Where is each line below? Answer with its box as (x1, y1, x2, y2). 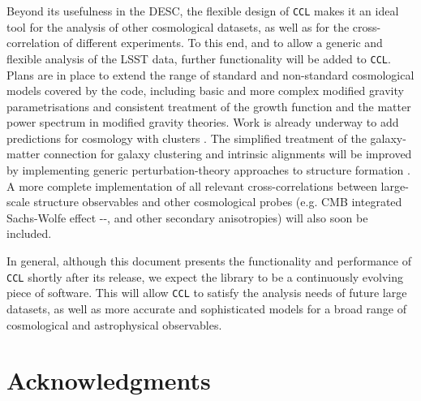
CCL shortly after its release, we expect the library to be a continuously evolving (6, 268, 404, 285)
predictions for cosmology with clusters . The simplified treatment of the (6, 129, 367, 146)
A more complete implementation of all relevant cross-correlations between (6, 177, 377, 194)
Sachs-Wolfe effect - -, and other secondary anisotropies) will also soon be (6, 209, 368, 226)
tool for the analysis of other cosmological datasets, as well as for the (6, 18, 350, 35)
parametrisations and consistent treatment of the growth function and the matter (6, 97, 411, 114)
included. (6, 225, 52, 242)
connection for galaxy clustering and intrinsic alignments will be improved (43, 145, 412, 162)
